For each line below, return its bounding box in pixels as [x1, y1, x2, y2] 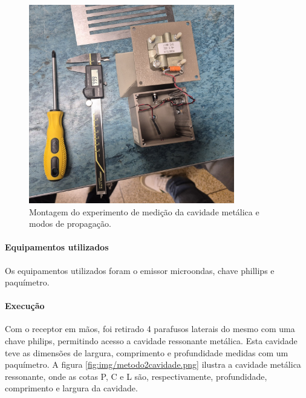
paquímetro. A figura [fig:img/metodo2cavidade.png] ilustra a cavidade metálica [5, 358, 301, 371]
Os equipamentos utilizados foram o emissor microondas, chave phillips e [5, 264, 275, 276]
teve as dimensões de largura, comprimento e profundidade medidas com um [5, 346, 288, 359]
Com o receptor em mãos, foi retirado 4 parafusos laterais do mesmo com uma [5, 322, 295, 335]
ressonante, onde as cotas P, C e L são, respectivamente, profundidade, [5, 370, 267, 382]
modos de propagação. [29, 217, 111, 230]
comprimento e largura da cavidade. [5, 382, 138, 394]
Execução [5, 299, 45, 312]
